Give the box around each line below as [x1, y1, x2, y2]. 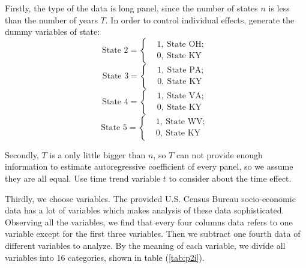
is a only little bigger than [49, 148, 146, 161]
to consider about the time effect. [169, 171, 292, 184]
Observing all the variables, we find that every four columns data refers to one [5, 215, 293, 228]
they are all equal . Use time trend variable [5, 171, 161, 184]
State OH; [166, 40, 204, 49]
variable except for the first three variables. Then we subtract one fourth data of [5, 227, 301, 240]
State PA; [167, 66, 204, 75]
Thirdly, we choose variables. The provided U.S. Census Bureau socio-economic [5, 192, 296, 204]
